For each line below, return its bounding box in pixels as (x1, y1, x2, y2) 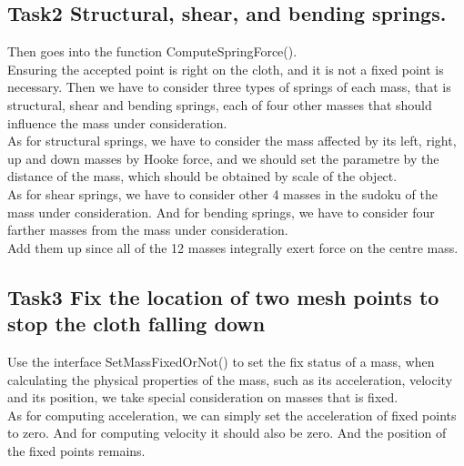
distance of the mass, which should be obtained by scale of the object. (7, 167, 398, 186)
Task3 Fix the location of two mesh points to (7, 282, 439, 310)
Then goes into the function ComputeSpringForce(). (7, 42, 298, 61)
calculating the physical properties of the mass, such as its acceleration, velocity (7, 370, 453, 389)
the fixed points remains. (7, 441, 146, 460)
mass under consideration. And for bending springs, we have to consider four (7, 202, 435, 221)
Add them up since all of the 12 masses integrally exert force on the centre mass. (7, 238, 459, 257)
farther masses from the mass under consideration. (7, 220, 288, 239)
